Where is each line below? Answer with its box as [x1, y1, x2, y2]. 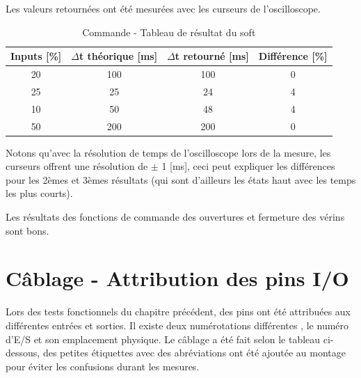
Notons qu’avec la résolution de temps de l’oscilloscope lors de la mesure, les [6, 145, 331, 159]
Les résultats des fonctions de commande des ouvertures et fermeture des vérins [6, 210, 345, 224]
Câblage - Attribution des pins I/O [6, 264, 349, 292]
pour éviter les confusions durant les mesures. [6, 359, 200, 373]
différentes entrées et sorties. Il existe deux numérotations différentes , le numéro [6, 317, 349, 332]
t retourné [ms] [175, 49, 249, 63]
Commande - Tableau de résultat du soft [82, 24, 256, 39]
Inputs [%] [10, 49, 62, 63]
